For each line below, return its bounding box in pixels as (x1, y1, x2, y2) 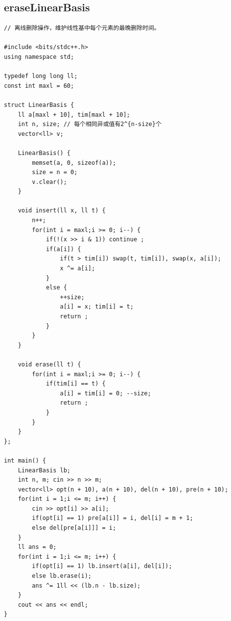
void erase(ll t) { (18, 361, 81, 368)
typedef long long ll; (4, 73, 78, 80)
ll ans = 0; (18, 543, 57, 551)
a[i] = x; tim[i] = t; (60, 303, 134, 310)
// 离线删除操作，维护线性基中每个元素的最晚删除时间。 (4, 25, 160, 32)
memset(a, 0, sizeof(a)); (32, 159, 116, 166)
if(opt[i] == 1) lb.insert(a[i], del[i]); (32, 563, 172, 570)
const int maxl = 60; (4, 82, 74, 89)
